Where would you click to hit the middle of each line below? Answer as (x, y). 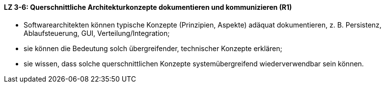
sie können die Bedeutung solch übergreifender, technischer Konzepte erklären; (153, 48)
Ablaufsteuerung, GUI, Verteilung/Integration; (97, 33)
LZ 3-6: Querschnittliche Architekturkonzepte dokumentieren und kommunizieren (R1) (148, 7)
